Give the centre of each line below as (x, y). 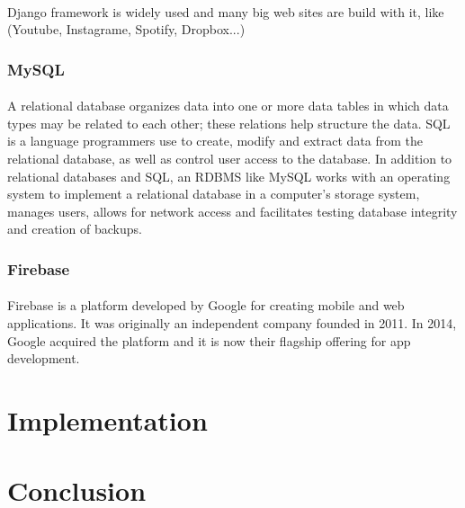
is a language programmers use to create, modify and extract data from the (215, 141)
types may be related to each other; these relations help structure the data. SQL (229, 123)
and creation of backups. (75, 229)
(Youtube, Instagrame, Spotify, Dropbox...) (126, 29)
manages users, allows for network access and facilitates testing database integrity (232, 211)
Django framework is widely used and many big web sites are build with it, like (226, 11)
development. (44, 358)
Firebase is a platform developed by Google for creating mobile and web (206, 305)
